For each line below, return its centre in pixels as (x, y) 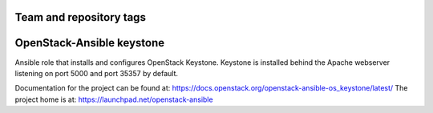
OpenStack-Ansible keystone (89, 43)
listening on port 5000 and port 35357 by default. (97, 73)
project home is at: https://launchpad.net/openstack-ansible (114, 99)
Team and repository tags (80, 17)
